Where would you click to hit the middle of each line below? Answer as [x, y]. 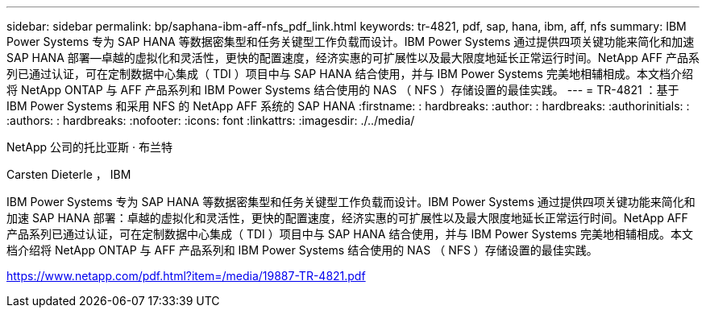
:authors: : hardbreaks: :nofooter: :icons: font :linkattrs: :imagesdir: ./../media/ [211, 120]
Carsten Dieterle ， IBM [69, 174]
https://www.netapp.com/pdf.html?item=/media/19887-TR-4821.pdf [186, 276]
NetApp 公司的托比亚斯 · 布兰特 [89, 147]
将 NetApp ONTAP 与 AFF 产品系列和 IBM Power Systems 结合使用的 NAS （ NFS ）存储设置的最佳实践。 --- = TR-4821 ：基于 [343, 90]
